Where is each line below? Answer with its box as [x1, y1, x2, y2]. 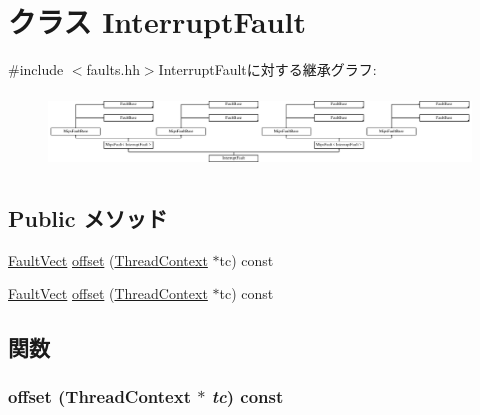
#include [8, 59, 64, 80]
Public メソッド [8, 202, 168, 233]
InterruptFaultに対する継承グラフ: [158, 59, 377, 80]
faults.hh [86, 59, 140, 80]
